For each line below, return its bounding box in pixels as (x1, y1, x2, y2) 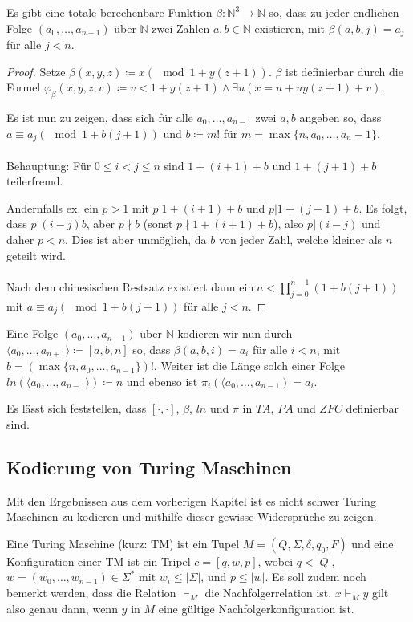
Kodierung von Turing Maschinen (6, 454, 292, 479)
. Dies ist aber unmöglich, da (65, 231, 207, 248)
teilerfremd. (6, 173, 63, 189)
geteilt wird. (6, 246, 66, 263)
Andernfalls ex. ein (6, 199, 99, 216)
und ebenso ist (126, 372, 198, 389)
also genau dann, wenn (6, 600, 118, 616)
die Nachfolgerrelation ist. (204, 584, 332, 601)
